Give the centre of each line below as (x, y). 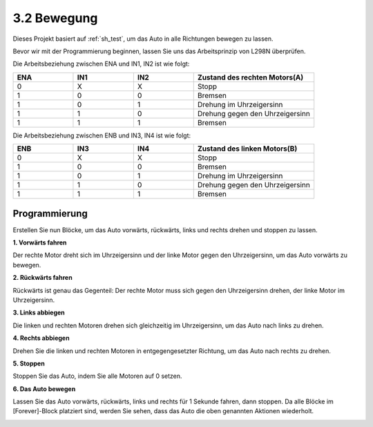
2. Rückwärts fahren (42, 278)
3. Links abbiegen (39, 313)
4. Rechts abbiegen (41, 338)
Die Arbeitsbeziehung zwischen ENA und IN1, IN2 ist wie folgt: (101, 64)
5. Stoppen (29, 363)
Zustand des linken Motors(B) (247, 149)
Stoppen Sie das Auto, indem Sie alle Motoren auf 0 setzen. (97, 376)
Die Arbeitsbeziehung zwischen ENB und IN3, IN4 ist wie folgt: (102, 135)
